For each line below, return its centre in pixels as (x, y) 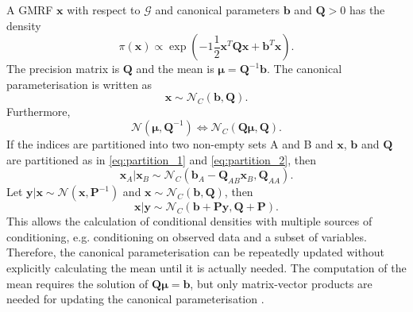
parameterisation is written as (79, 84)
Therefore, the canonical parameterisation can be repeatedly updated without (195, 252)
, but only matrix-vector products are (281, 283)
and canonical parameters (217, 10)
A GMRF (30, 10)
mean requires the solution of (77, 283)
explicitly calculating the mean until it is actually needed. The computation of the (206, 267)
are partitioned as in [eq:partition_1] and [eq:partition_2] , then (162, 159)
